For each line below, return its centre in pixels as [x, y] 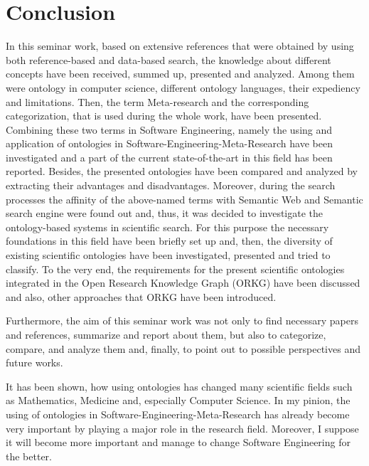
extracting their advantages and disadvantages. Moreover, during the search [171, 185]
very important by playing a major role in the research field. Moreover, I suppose [182, 428]
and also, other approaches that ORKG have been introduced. [141, 296]
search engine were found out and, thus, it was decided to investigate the [165, 213]
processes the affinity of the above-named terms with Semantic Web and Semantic [184, 199]
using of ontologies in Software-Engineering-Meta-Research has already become [178, 414]
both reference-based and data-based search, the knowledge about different [169, 59]
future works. [34, 362]
